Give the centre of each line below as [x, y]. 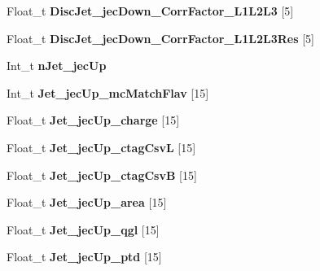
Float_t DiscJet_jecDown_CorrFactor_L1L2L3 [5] [150, 11]
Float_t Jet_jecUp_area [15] [87, 202]
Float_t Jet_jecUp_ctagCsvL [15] [101, 147]
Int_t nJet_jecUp [57, 66]
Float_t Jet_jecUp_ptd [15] [84, 257]
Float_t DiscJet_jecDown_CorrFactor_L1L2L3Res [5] [160, 38]
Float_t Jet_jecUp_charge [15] [93, 120]
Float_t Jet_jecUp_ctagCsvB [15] [102, 175]
